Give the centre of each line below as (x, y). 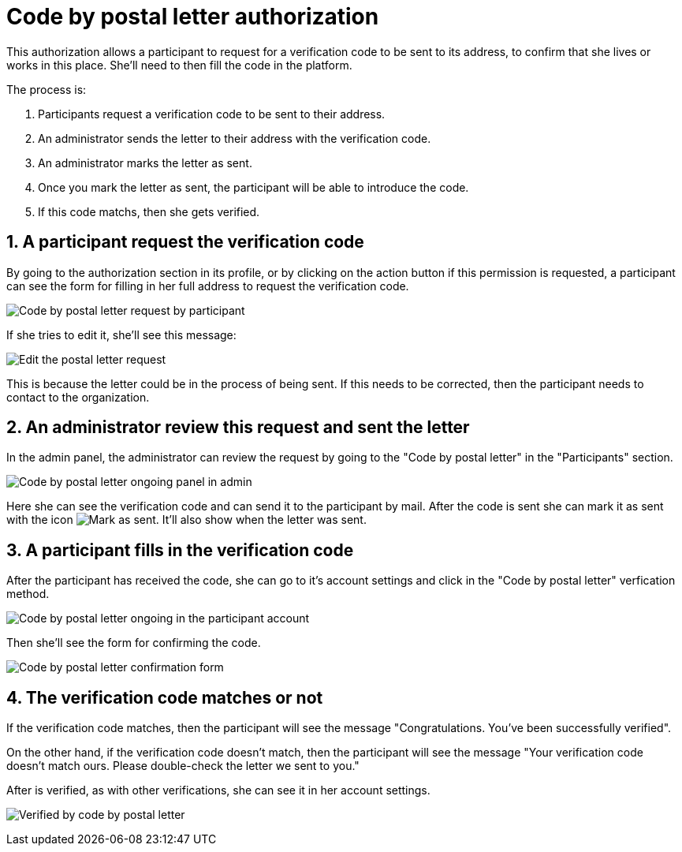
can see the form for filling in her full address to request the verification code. (208, 286)
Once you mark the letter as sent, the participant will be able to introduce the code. (253, 187)
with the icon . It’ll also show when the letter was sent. (186, 520)
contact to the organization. (78, 397)
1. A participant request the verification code (185, 242)
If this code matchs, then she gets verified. (149, 211)
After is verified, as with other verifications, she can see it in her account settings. (218, 790)
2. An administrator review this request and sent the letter (238, 428)
